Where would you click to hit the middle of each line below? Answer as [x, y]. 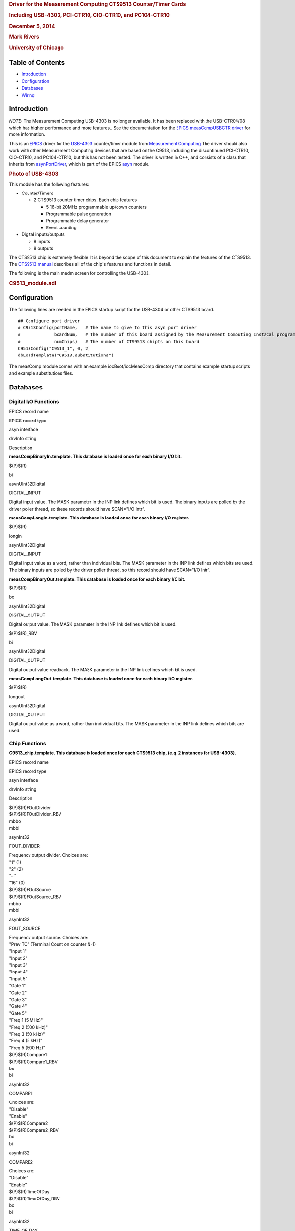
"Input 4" [18, 972]
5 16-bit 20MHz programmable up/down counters [96, 207]
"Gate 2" [18, 993]
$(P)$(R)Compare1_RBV [33, 1062]
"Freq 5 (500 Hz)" [27, 1048]
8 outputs [44, 248]
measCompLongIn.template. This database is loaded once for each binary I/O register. [99, 518]
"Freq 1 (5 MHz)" [26, 1020]
